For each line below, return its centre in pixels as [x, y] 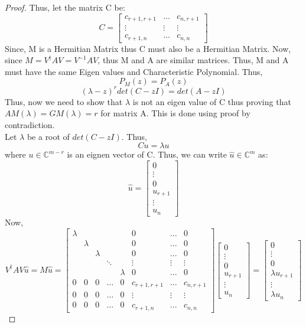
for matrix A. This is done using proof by [175, 113]
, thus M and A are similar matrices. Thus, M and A [193, 60]
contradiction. [30, 125]
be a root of [48, 136]
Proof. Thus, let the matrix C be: [65, 7]
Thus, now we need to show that [64, 101]
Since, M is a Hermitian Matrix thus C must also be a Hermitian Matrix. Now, [148, 48]
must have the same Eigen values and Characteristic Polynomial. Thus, [134, 71]
